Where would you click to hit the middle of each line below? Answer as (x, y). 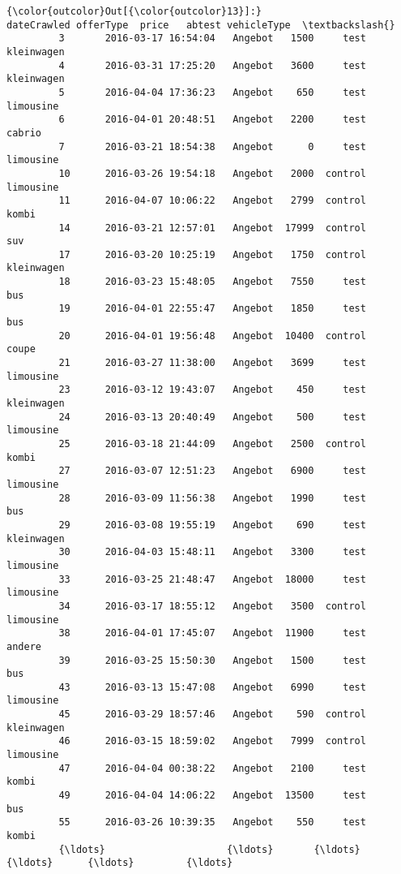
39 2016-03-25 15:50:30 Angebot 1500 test (212, 660)
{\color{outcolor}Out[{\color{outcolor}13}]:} (134, 11)
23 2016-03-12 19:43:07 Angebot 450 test (212, 390)
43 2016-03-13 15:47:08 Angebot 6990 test (212, 687)
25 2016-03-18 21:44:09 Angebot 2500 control (212, 444)
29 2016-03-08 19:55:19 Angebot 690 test (212, 525)
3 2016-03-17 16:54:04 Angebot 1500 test (212, 39)
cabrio (24, 133)
